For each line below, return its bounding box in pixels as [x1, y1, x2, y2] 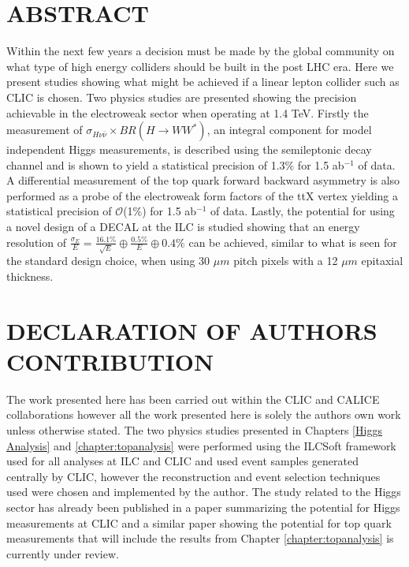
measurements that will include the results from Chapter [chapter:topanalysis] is [6, 530, 394, 546]
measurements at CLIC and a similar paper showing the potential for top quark [6, 514, 392, 531]
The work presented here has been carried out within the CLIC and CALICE [6, 390, 380, 407]
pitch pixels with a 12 [233, 252, 338, 269]
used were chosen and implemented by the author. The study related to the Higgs [6, 483, 401, 500]
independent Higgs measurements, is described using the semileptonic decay [6, 141, 372, 158]
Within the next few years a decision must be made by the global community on [6, 43, 395, 59]
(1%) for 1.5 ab [123, 203, 197, 219]
